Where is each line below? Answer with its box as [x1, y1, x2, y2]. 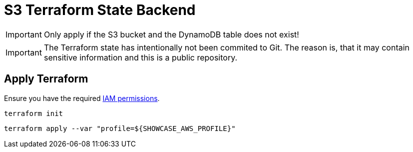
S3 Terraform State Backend [4, 1, 196, 18]
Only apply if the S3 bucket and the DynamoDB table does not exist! [43, 29, 299, 39]
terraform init [4, 109, 63, 117]
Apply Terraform [4, 72, 88, 85]
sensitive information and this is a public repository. [43, 52, 238, 62]
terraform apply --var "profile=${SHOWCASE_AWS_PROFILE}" [4, 124, 236, 132]
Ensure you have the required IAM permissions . [4, 93, 160, 102]
